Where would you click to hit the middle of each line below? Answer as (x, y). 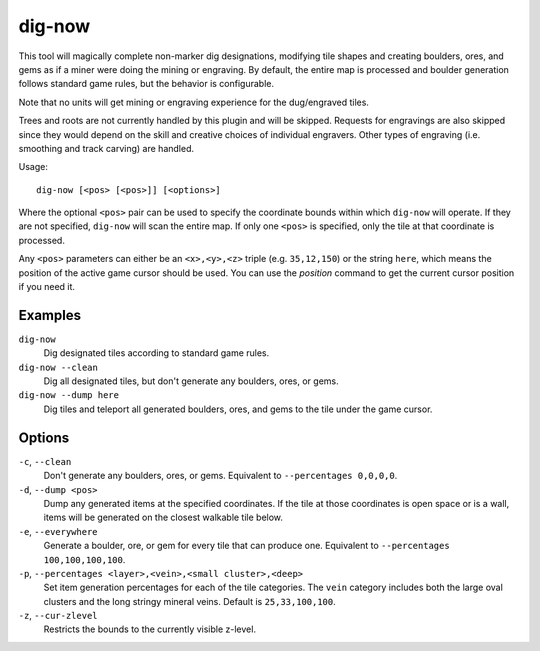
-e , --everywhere (58, 531)
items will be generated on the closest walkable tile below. (163, 517)
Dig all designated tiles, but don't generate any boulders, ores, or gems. (191, 381)
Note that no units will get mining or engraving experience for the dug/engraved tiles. (194, 102)
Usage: (33, 167)
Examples (50, 315)
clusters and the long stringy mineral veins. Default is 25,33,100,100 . (190, 601)
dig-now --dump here (69, 395)
